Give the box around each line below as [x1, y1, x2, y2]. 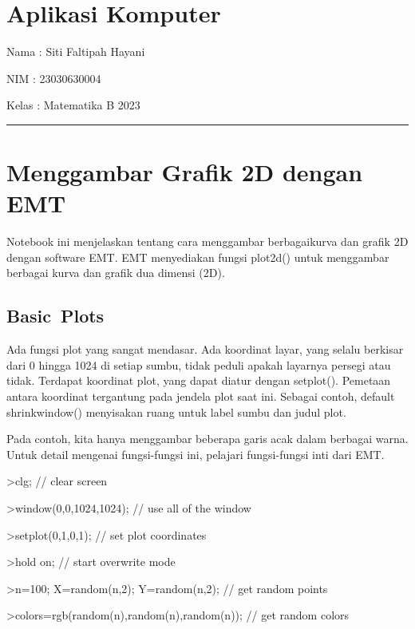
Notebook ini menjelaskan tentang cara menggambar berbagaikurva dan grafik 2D [6, 233, 409, 250]
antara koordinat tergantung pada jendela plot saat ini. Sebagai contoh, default [6, 387, 395, 404]
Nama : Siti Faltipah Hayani [6, 43, 145, 60]
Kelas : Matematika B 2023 [6, 97, 140, 113]
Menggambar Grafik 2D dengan [6, 156, 363, 188]
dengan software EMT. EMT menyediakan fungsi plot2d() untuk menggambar [6, 248, 389, 265]
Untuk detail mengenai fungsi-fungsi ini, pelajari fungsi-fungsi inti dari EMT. [6, 445, 385, 462]
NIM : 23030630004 [6, 69, 101, 86]
